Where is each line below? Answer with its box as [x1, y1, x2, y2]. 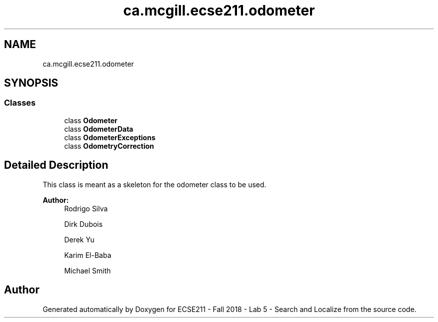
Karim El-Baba [64, 250, 111, 259]
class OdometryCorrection [64, 141, 154, 150]
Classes [4, 98, 36, 108]
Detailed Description [4, 159, 108, 172]
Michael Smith [64, 266, 111, 275]
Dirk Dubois [64, 219, 103, 228]
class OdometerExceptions [64, 133, 155, 142]
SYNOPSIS [4, 77, 58, 90]
